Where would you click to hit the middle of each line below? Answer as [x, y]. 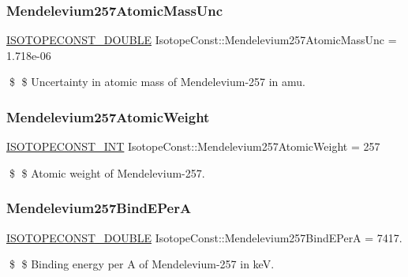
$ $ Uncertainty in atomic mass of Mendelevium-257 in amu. [157, 82]
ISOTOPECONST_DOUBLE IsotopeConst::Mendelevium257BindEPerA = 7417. [204, 237]
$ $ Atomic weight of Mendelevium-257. [107, 172]
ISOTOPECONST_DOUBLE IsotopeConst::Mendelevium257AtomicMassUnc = [202, 40]
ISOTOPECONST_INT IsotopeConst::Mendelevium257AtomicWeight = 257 [193, 146]
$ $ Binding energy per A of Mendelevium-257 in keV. [142, 264]
